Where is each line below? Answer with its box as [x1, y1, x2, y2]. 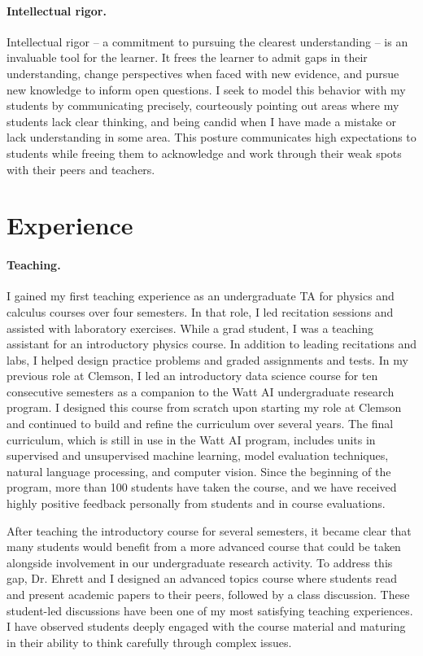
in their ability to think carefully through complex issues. [7, 633, 292, 650]
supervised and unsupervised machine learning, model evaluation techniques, [7, 447, 389, 464]
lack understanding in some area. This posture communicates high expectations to [7, 129, 416, 146]
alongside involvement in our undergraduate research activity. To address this [7, 553, 393, 571]
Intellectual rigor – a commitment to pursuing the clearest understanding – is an [7, 33, 408, 50]
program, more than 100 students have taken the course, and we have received [7, 479, 397, 496]
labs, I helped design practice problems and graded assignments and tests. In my [7, 351, 408, 368]
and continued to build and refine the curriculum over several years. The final [7, 415, 394, 432]
